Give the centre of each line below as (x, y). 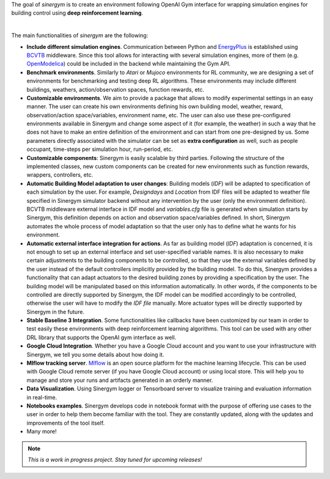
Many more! (42, 431)
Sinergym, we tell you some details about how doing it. (95, 354)
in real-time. (42, 397)
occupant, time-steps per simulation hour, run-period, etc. (100, 149)
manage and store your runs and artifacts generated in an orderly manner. (120, 380)
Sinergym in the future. (56, 312)
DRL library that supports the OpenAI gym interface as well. (101, 337)
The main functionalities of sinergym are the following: (80, 35)
